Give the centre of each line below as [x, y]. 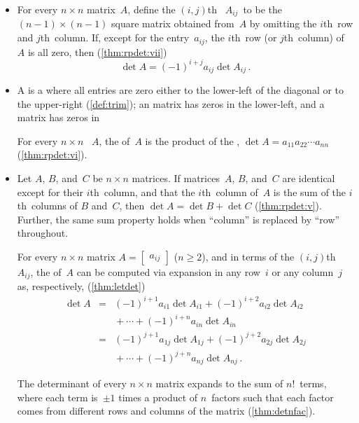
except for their [50, 192]
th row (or [254, 37]
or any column [303, 271]
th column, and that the [142, 192]
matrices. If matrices [176, 178]
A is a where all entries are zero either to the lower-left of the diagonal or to [181, 90]
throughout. [43, 233]
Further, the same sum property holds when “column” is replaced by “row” [178, 219]
